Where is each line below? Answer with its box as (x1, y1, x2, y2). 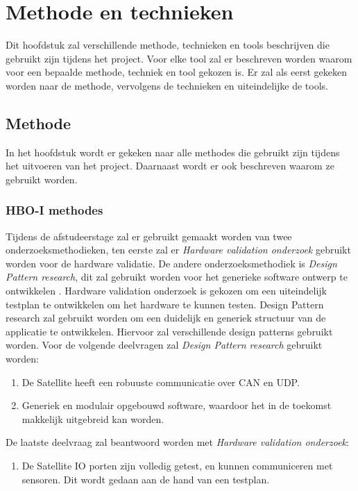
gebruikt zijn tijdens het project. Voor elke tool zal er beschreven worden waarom (6, 51, 352, 65)
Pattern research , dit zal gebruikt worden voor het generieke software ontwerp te (6, 269, 348, 284)
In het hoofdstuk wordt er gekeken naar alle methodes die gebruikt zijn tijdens (6, 144, 340, 159)
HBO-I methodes (6, 201, 103, 219)
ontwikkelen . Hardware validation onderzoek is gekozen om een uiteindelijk (6, 283, 327, 298)
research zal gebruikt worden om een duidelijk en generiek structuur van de (6, 310, 326, 325)
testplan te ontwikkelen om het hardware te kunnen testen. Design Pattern (6, 297, 324, 311)
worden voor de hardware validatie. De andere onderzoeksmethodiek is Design (6, 256, 337, 270)
